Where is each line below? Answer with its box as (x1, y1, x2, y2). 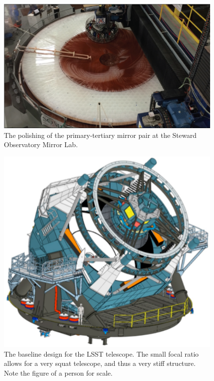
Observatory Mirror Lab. (4, 139, 78, 150)
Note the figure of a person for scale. (4, 367, 113, 378)
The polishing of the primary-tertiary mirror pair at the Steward (4, 130, 196, 140)
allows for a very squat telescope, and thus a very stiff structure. (4, 358, 196, 368)
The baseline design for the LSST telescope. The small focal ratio (4, 348, 199, 359)
